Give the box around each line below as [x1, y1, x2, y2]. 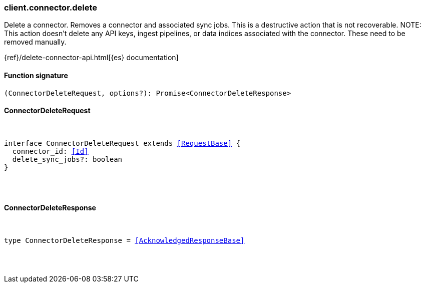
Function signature [4, 71, 68, 80]
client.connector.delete [4, 3, 98, 13]
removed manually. [4, 38, 67, 47]
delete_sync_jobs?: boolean [12, 155, 123, 163]
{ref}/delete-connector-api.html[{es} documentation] [4, 53, 179, 62]
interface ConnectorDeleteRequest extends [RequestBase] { [4, 139, 241, 147]
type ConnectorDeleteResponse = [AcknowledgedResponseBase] [4, 236, 245, 245]
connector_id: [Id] [12, 147, 89, 155]
